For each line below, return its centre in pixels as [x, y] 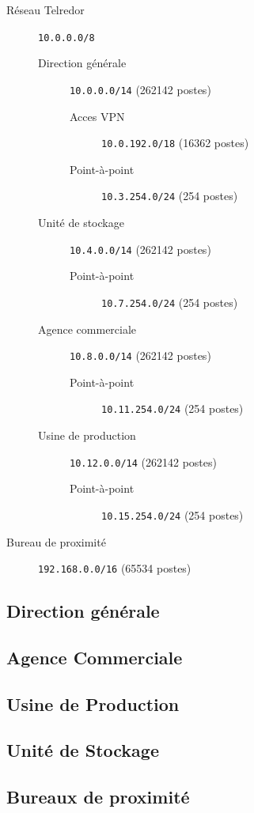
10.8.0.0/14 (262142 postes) [140, 355]
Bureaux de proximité [98, 797]
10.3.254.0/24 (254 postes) [170, 196]
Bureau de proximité [56, 541]
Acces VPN [97, 116]
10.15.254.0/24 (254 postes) [172, 514]
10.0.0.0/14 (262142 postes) [140, 89]
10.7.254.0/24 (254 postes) [170, 302]
